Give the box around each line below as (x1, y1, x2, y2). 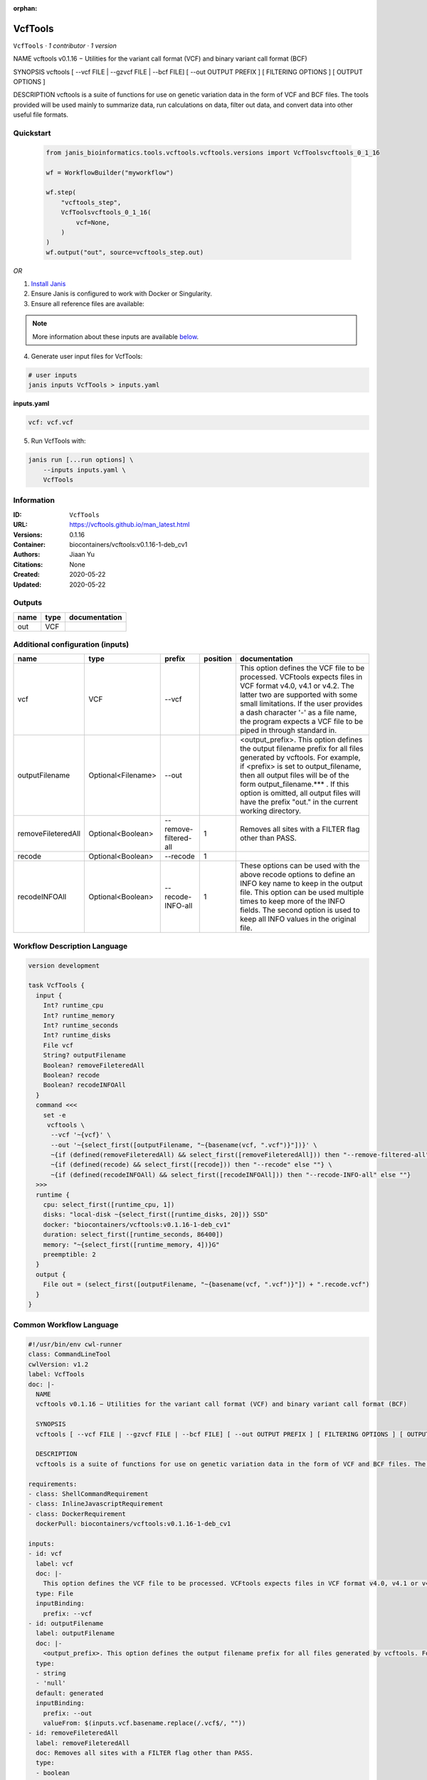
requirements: (28, 1480, 78, 1488)
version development (28, 961, 100, 970)
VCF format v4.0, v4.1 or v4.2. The (239, 681, 355, 691)
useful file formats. (13, 110, 69, 119)
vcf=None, (75, 218, 110, 226)
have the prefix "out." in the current (239, 797, 359, 807)
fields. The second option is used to (239, 905, 360, 915)
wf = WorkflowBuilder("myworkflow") (46, 168, 174, 177)
